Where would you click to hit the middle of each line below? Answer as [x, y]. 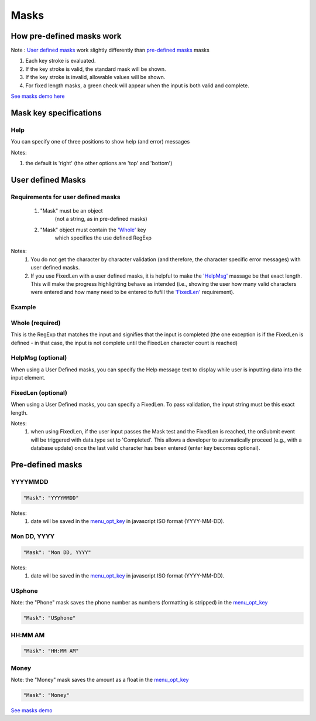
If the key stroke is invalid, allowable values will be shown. [95, 77]
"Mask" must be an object [71, 210]
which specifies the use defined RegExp [103, 238]
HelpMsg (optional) [39, 358]
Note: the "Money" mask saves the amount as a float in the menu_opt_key [100, 680]
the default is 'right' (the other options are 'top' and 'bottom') [99, 163]
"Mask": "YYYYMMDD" [51, 498]
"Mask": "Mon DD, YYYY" [57, 552]
